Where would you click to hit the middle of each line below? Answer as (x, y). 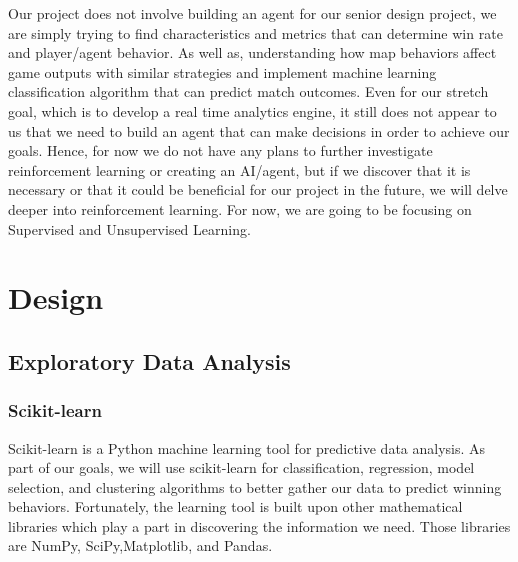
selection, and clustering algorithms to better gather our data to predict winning (255, 486)
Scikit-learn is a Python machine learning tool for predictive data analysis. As (247, 447)
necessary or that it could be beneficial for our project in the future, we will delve (258, 189)
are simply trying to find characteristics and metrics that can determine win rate (255, 32)
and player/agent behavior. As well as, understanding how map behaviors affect (252, 52)
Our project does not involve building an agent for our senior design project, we (252, 13)
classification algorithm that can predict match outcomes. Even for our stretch (248, 91)
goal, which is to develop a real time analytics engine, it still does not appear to (252, 110)
